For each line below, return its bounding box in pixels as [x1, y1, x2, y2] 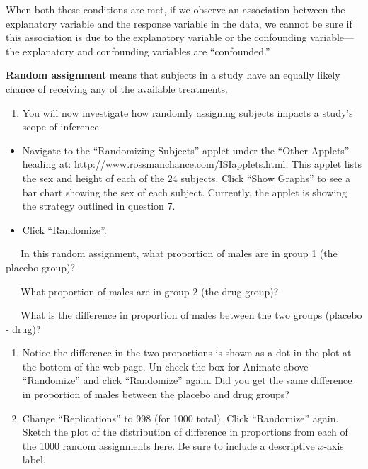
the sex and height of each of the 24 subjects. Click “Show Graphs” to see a [22, 170, 351, 185]
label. [22, 452, 46, 467]
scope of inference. [22, 119, 102, 134]
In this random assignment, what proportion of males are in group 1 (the [20, 246, 338, 261]
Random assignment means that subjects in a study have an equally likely [6, 67, 340, 82]
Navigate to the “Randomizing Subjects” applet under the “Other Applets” [22, 142, 350, 157]
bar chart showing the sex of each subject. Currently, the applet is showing [22, 184, 347, 199]
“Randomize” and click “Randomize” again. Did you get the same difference [22, 373, 352, 388]
